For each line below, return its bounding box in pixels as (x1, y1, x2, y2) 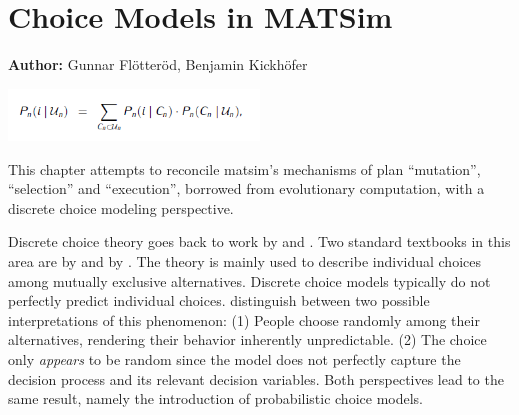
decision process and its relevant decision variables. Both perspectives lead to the (8, 368, 504, 389)
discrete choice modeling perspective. (8, 197, 234, 218)
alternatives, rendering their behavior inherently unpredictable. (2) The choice (8, 329, 487, 350)
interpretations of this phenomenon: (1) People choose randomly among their (8, 309, 480, 330)
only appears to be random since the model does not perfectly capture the (8, 349, 461, 370)
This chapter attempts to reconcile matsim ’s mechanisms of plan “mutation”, (8, 158, 481, 179)
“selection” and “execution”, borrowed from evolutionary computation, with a (8, 178, 485, 199)
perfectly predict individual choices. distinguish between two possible (8, 290, 430, 311)
